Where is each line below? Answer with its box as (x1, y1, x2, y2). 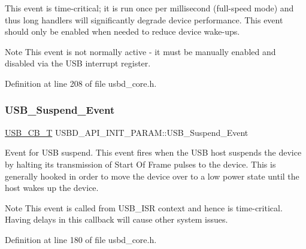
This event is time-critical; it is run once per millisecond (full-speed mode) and (5, 2, 294, 14)
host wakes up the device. (5, 181, 99, 194)
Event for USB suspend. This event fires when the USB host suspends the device (5, 146, 302, 159)
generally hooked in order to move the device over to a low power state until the (5, 169, 299, 182)
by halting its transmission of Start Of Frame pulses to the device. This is (5, 157, 276, 170)
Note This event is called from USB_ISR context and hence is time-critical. (5, 201, 283, 214)
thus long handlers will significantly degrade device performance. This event (5, 13, 283, 26)
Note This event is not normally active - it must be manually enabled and (5, 45, 276, 57)
